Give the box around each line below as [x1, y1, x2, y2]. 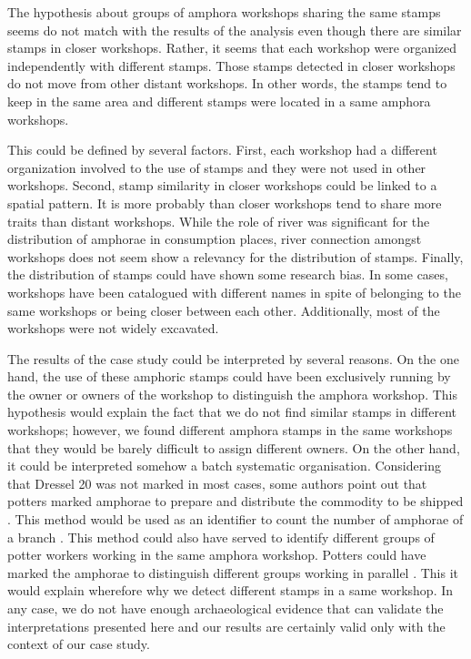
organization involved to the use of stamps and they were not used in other [7, 157, 426, 177]
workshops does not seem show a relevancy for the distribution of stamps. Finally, [7, 247, 464, 266]
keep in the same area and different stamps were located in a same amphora [7, 91, 431, 110]
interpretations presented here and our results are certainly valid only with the [7, 616, 446, 635]
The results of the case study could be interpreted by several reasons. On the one [7, 349, 459, 368]
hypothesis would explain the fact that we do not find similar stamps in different [7, 402, 456, 421]
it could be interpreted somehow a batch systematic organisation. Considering [7, 456, 441, 475]
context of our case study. [7, 634, 150, 654]
